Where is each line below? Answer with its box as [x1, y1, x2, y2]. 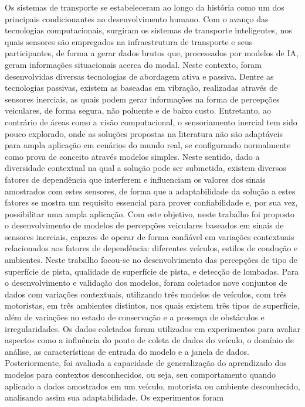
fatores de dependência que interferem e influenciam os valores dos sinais [5, 173, 266, 185]
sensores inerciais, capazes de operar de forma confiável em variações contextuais [5, 230, 294, 242]
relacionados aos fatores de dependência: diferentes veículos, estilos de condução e [5, 242, 298, 254]
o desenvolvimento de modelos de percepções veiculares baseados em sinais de [5, 219, 284, 231]
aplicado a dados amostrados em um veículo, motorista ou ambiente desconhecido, [5, 379, 300, 392]
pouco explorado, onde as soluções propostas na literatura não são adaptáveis [5, 127, 283, 139]
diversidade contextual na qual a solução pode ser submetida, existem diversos [5, 162, 286, 174]
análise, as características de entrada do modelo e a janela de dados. [5, 345, 249, 357]
